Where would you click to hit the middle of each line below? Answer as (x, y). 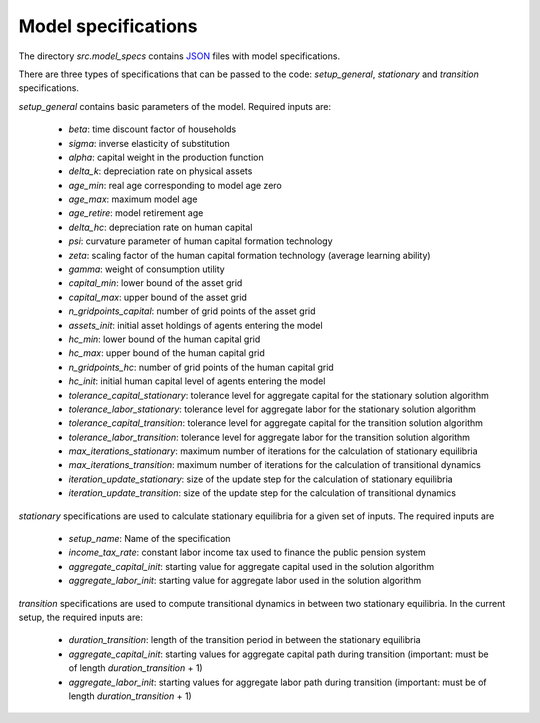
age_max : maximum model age (133, 199)
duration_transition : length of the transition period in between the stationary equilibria (244, 640)
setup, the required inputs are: (81, 617)
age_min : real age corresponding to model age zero (175, 185)
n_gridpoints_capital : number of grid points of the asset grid (192, 311)
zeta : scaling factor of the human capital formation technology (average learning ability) (249, 255)
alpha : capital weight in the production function (166, 157)
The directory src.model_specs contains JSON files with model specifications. (179, 56)
